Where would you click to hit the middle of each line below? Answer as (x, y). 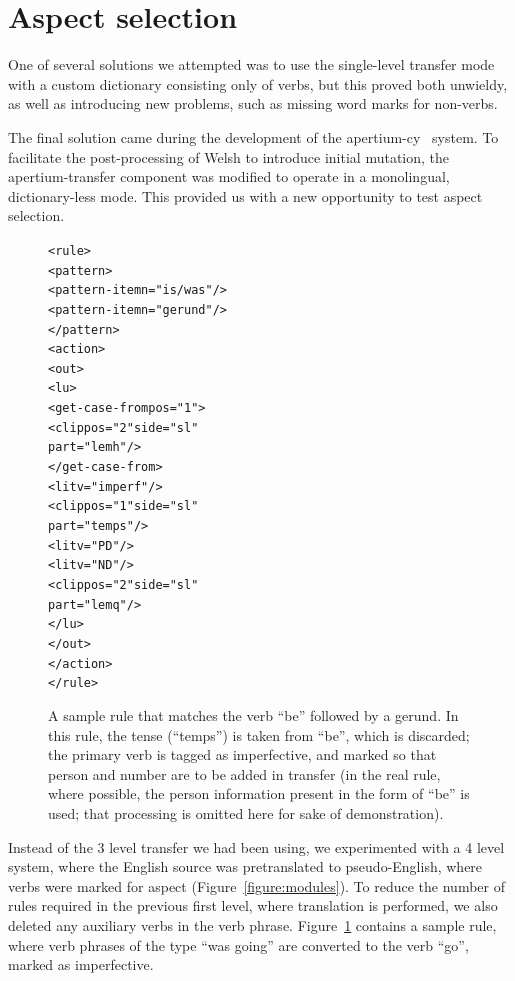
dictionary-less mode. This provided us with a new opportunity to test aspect (245, 195)
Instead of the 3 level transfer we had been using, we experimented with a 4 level (256, 846)
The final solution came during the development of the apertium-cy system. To (253, 136)
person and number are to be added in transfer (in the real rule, (244, 773)
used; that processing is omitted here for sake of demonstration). (246, 812)
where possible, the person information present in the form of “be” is (259, 793)
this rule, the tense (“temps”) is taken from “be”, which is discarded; (259, 734)
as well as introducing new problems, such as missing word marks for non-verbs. (253, 103)
